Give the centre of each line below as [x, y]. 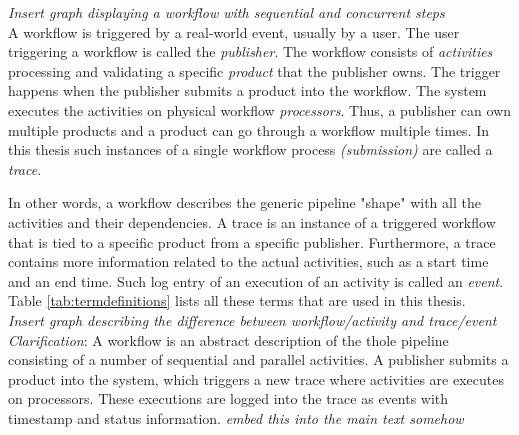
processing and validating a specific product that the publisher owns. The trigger [254, 70]
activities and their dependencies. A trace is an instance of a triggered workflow [252, 221]
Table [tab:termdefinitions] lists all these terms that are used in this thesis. [237, 300]
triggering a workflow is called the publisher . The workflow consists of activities [250, 51]
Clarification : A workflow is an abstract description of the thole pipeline [228, 339]
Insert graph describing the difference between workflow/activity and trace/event [252, 319]
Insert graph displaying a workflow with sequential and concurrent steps [226, 12]
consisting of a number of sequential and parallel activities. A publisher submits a [258, 359]
